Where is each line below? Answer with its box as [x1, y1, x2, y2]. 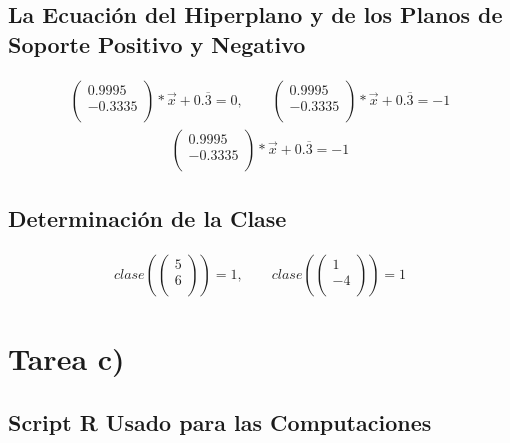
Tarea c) [8, 338, 125, 379]
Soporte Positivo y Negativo [8, 28, 306, 59]
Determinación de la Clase [8, 203, 287, 234]
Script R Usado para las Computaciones [8, 406, 432, 437]
